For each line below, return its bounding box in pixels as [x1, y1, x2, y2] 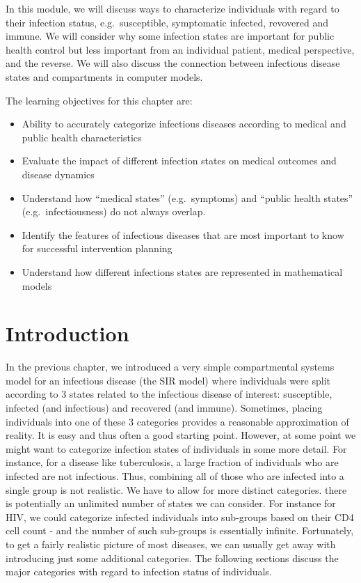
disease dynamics [22, 166, 95, 181]
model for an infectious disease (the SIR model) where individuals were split [6, 373, 330, 387]
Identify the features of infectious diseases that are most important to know [22, 227, 344, 242]
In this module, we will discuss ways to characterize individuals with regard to [6, 1, 339, 15]
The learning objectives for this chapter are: [6, 93, 193, 107]
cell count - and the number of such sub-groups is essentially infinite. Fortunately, [6, 523, 354, 538]
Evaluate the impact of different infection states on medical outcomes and [22, 153, 337, 168]
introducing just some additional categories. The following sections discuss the [6, 550, 339, 565]
